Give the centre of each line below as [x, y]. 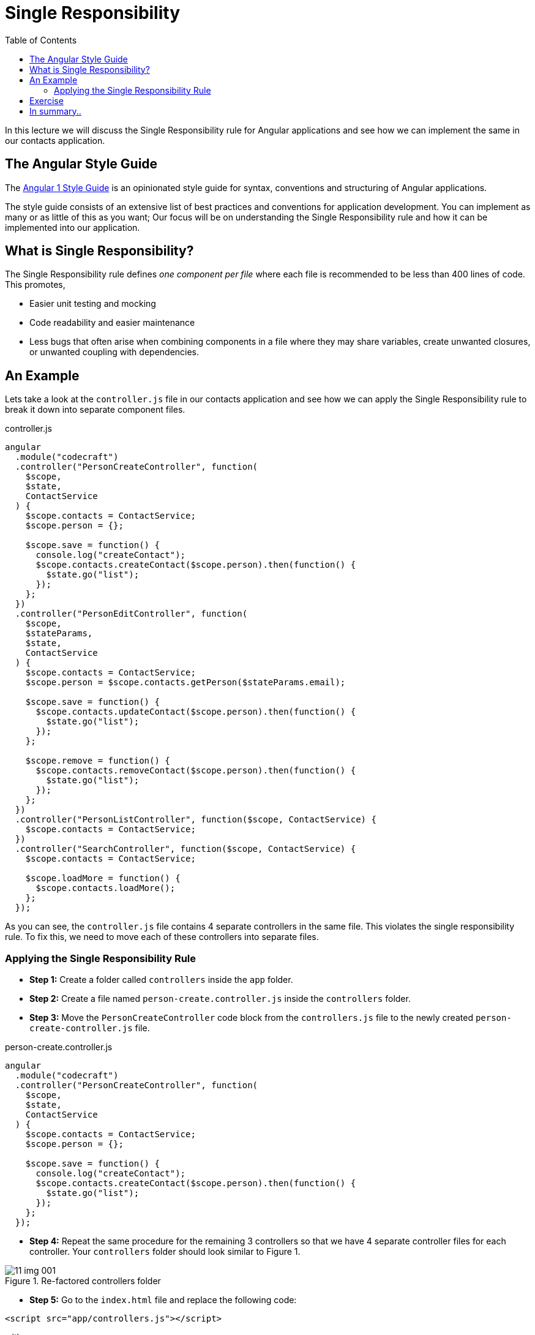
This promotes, [35, 285]
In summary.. [55, 111]
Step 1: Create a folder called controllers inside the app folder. [161, 980]
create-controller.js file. [90, 1028]
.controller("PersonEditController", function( [131, 614]
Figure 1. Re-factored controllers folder [83, 1281]
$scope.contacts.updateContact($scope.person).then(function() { [196, 712]
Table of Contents [41, 40]
